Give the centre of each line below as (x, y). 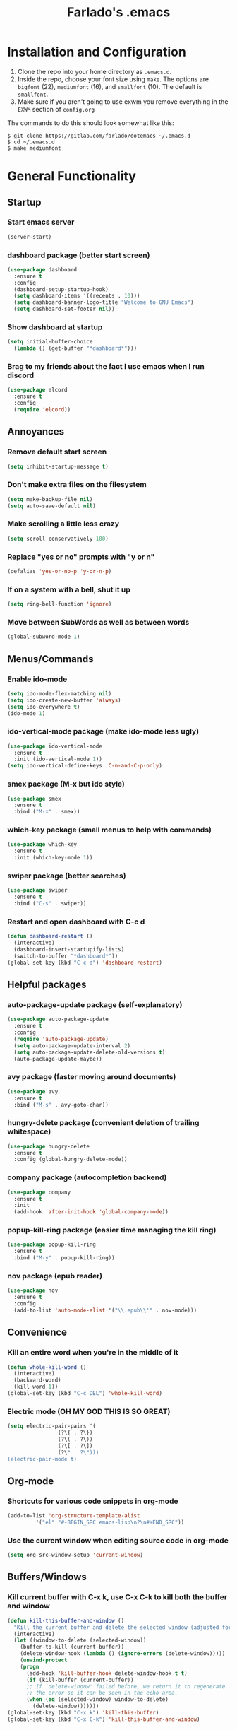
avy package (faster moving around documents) (92, 1077)
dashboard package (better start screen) (79, 255)
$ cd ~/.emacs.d (31, 142)
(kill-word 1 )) (36, 1387)
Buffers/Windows (47, 1577)
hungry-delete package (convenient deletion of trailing (103, 1123)
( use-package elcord (38, 390)
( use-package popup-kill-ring (52, 1244)
